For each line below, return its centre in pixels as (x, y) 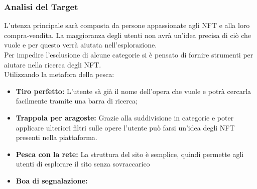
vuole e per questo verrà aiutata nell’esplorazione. (81, 45)
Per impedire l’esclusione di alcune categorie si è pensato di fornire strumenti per (129, 54)
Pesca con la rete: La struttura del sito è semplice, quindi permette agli (130, 154)
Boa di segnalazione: (52, 180)
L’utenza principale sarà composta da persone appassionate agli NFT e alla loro (127, 25)
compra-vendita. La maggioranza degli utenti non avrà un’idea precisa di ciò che (127, 35)
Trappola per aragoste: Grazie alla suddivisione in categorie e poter (125, 117)
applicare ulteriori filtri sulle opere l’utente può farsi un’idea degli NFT (125, 127)
